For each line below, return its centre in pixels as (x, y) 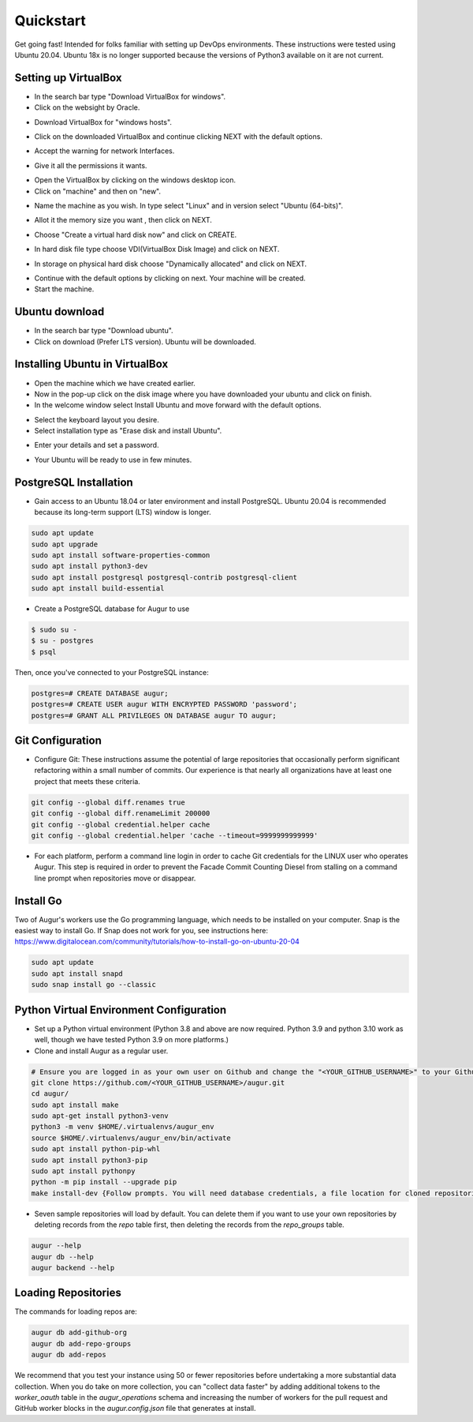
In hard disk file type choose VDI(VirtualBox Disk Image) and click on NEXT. (157, 250)
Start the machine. (64, 289)
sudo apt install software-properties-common (121, 555)
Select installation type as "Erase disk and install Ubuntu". (128, 431)
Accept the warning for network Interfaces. (104, 151)
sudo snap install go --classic (94, 985)
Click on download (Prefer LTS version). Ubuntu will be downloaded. (145, 341)
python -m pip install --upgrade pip (104, 1182)
